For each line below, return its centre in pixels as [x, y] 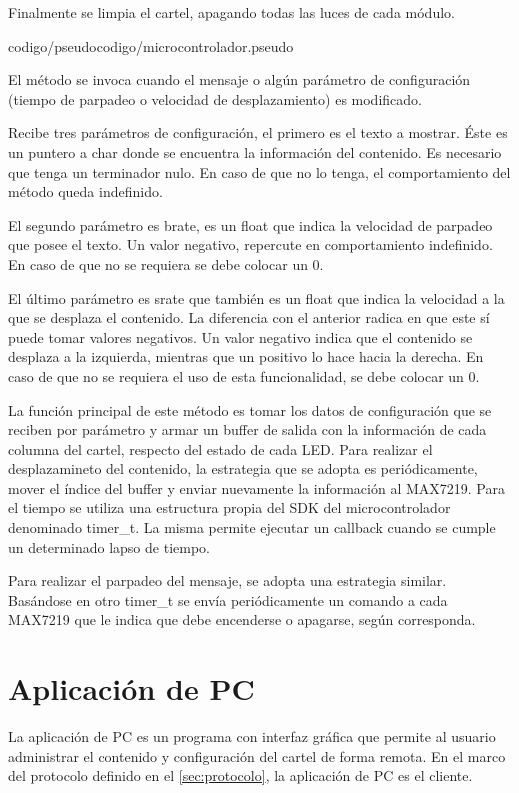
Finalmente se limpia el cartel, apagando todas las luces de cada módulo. [231, 12]
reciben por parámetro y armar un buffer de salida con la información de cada [247, 429]
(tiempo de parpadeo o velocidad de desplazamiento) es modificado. [215, 98]
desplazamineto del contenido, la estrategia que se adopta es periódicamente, [243, 468]
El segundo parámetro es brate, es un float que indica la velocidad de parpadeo [250, 224]
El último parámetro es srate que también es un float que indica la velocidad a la [256, 297]
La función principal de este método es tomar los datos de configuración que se [250, 409]
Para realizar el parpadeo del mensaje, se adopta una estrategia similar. [227, 580]
